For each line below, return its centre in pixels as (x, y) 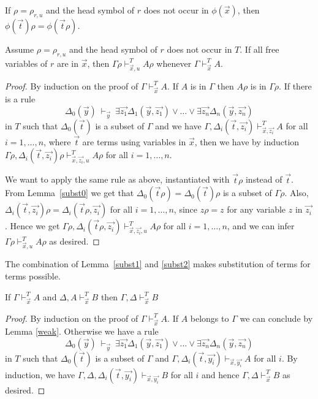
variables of (26, 63)
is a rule (20, 99)
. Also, (297, 193)
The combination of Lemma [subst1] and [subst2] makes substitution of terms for (158, 264)
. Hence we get (32, 226)
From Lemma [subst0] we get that (70, 193)
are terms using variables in (134, 141)
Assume (20, 49)
